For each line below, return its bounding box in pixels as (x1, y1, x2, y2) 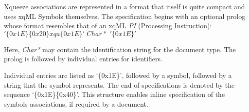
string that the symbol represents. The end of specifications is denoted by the (4, 79, 235, 90)
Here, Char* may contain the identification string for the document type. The (4, 44, 236, 54)
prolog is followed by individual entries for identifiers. (4, 54, 162, 64)
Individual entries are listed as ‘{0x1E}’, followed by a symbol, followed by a (4, 70, 232, 80)
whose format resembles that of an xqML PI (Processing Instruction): (4, 20, 212, 31)
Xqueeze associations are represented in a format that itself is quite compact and (4, 1, 245, 11)
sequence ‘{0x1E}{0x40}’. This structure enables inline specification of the (4, 89, 225, 99)
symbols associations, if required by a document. (4, 98, 148, 109)
